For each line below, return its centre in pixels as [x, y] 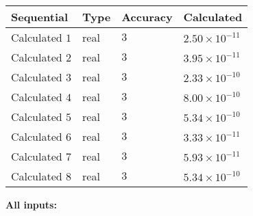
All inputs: [31, 204]
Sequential [40, 17]
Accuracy [147, 17]
